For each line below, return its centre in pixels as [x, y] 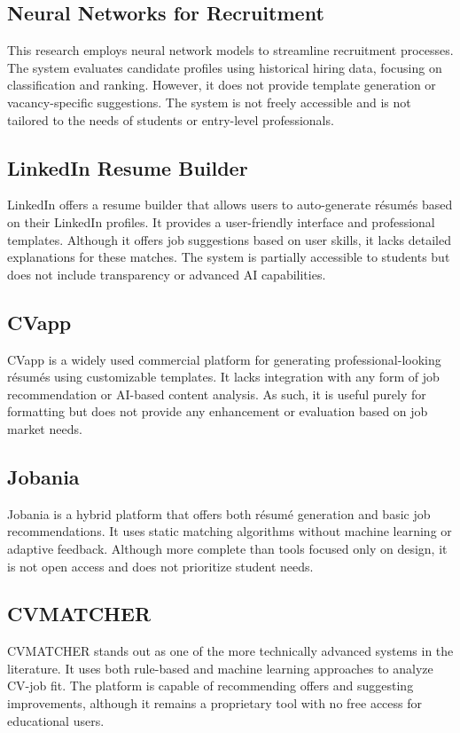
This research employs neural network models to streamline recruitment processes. [230, 50]
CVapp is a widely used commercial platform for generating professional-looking [224, 359]
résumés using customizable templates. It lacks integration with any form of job [223, 377]
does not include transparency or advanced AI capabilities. [167, 274]
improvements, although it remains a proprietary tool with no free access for [215, 703]
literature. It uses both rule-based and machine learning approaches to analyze [220, 668]
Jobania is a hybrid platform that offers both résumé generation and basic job [219, 513]
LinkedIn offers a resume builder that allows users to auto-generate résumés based [230, 205]
